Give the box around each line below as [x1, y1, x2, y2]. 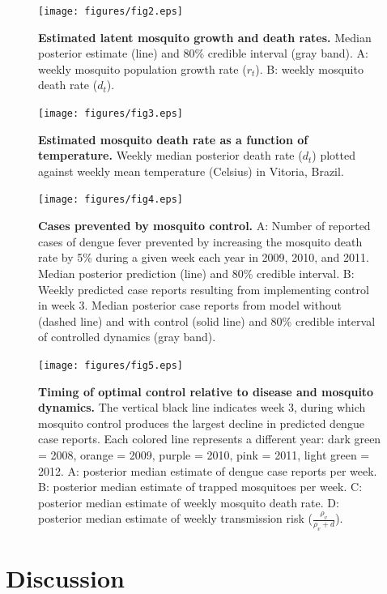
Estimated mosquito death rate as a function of [38, 130, 308, 147]
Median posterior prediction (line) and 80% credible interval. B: [38, 264, 355, 281]
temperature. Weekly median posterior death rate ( [38, 147, 303, 164]
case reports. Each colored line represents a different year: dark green [38, 430, 381, 447]
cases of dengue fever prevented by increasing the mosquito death [38, 233, 363, 250]
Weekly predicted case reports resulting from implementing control [38, 280, 369, 297]
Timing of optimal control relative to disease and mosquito [38, 382, 374, 400]
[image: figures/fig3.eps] [38, 108, 183, 120]
